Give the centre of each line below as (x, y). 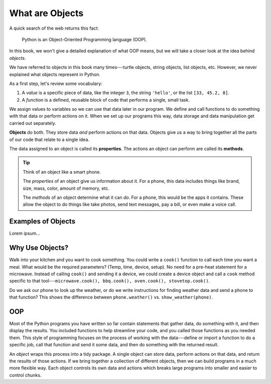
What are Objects (46, 13)
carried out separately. (33, 123)
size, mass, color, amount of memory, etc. (66, 188)
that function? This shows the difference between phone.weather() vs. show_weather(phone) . (111, 297)
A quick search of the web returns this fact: (54, 28)
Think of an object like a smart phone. (62, 172)
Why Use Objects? (39, 248)
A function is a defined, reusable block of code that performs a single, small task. (106, 100)
